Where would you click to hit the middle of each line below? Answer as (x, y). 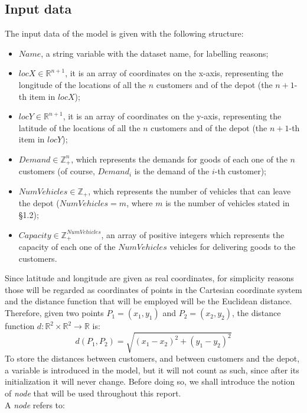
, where (140, 203)
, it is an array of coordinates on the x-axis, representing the (174, 73)
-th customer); (241, 171)
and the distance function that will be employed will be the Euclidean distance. (148, 301)
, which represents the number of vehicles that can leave (190, 191)
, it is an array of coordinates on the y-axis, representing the (172, 116)
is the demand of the (172, 171)
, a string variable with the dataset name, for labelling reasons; (155, 53)
